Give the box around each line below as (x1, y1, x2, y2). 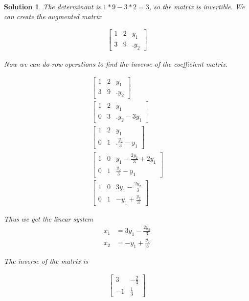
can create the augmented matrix (4, 11, 101, 21)
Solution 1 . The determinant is (4, 1, 101, 11)
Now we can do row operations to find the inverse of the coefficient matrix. (4, 58, 228, 69)
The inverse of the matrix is (4, 256, 88, 266)
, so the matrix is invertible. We (149, 1, 245, 11)
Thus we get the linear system (4, 214, 93, 224)
